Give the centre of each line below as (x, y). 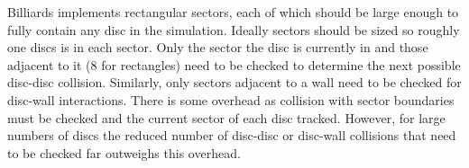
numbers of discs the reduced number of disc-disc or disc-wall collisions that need (232, 135)
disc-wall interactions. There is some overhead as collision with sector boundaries (231, 99)
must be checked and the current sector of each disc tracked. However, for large (226, 117)
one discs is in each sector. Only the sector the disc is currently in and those (218, 47)
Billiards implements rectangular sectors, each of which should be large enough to (233, 12)
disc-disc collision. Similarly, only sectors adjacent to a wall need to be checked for (234, 82)
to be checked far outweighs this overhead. (124, 152)
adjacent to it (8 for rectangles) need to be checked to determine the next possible (234, 64)
